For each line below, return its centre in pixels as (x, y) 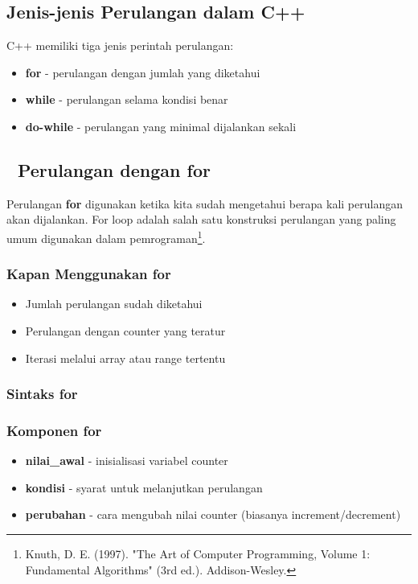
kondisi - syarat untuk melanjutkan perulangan (144, 487)
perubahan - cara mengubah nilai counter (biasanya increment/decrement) (213, 514)
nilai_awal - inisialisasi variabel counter (127, 461)
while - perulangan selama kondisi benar (127, 99)
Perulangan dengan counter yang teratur (125, 331)
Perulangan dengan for (114, 169)
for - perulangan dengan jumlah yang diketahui (143, 72)
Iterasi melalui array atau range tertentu (125, 358)
